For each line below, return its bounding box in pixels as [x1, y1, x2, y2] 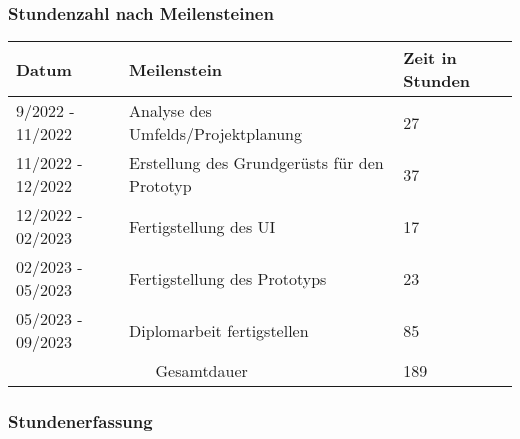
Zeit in [403, 46, 457, 70]
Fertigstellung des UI [129, 214, 276, 238]
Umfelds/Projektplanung [129, 122, 302, 146]
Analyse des [129, 99, 212, 123]
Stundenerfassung [8, 409, 153, 434]
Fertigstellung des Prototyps [129, 266, 327, 290]
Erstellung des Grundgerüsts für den [129, 151, 384, 175]
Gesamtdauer [155, 359, 248, 383]
